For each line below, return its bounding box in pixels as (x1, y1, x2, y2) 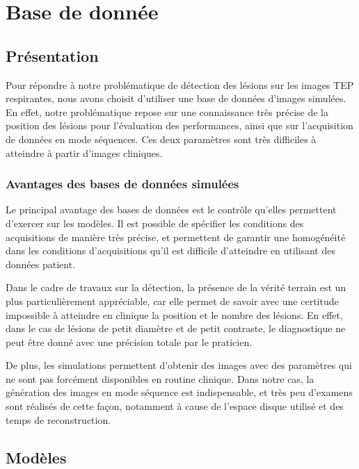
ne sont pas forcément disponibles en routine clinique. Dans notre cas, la (6, 371, 314, 386)
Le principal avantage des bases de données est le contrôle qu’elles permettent (6, 202, 337, 217)
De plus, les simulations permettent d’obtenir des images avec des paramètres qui (6, 358, 352, 372)
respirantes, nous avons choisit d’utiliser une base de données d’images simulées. (6, 91, 346, 106)
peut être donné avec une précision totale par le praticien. (6, 334, 253, 349)
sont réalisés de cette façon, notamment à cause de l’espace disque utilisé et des (6, 399, 344, 413)
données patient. (6, 256, 76, 271)
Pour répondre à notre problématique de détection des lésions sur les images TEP (6, 77, 354, 92)
